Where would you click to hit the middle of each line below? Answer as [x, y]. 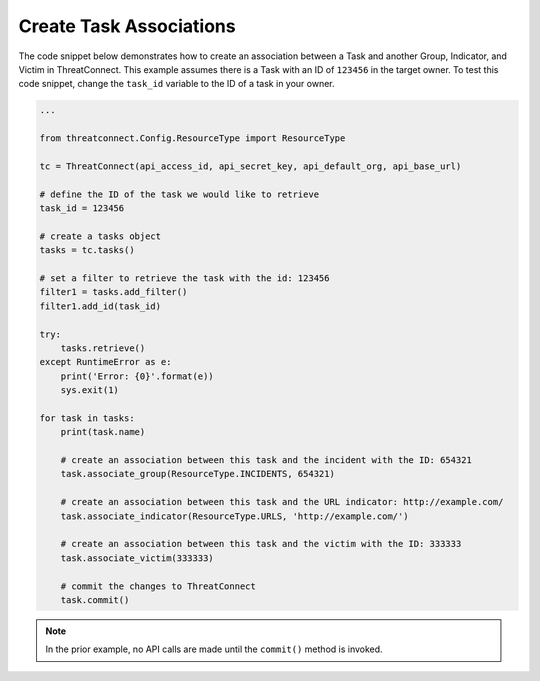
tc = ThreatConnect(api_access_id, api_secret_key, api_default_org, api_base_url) [250, 166]
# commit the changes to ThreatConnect [158, 586]
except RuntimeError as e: [105, 362]
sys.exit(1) [90, 390]
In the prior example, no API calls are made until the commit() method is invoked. [214, 649]
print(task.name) [103, 432]
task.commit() [95, 599]
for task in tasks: [87, 418]
